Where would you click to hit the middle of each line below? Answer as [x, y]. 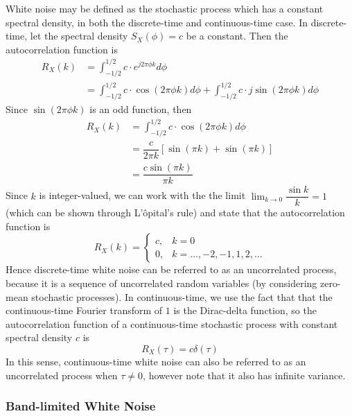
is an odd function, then [141, 109]
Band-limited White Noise [81, 406]
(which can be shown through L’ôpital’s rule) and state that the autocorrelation [175, 213]
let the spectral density [79, 36]
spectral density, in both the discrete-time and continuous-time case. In [157, 22]
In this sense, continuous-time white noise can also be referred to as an [156, 361]
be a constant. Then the [237, 36]
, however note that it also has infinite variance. [244, 375]
